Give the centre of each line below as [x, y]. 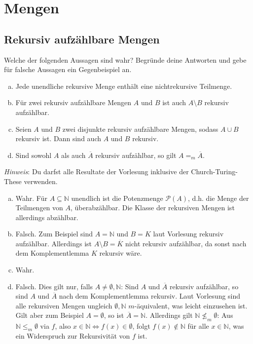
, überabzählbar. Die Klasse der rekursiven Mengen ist [153, 208]
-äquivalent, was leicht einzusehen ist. [191, 305]
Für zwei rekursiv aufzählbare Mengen [73, 102]
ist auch [174, 102]
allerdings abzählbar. [47, 217]
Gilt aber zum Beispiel [50, 315]
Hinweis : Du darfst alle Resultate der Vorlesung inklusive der [96, 172]
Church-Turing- [214, 172]
